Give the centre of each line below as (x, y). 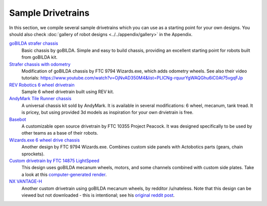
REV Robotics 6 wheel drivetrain (42, 85)
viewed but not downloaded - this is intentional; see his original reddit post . (98, 195)
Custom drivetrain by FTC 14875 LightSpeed (54, 161)
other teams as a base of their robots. (60, 133)
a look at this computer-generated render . (64, 174)
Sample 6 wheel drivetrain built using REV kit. (68, 92)
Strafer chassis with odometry (40, 64)
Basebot (18, 119)
